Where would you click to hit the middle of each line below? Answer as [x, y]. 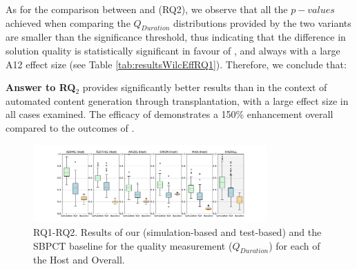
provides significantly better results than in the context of [205, 87]
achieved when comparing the [68, 22]
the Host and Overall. [79, 260]
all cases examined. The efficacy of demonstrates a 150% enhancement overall [170, 114]
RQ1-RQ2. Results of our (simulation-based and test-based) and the [177, 232]
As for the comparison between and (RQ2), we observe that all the [147, 9]
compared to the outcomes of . [70, 127]
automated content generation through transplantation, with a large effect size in [177, 100]
